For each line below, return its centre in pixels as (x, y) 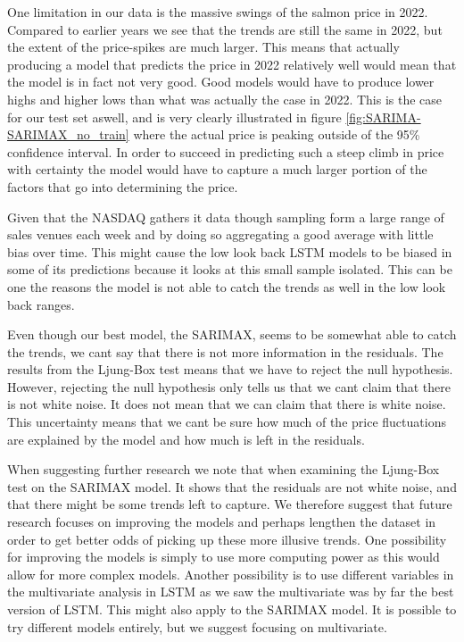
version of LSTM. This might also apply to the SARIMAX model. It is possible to (232, 609)
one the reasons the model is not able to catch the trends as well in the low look (227, 286)
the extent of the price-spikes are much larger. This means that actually (203, 47)
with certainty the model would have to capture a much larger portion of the (217, 169)
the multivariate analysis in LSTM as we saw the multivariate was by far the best (231, 592)
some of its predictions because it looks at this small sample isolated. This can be (230, 269)
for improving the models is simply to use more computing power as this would (224, 557)
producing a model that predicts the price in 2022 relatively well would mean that (232, 64)
